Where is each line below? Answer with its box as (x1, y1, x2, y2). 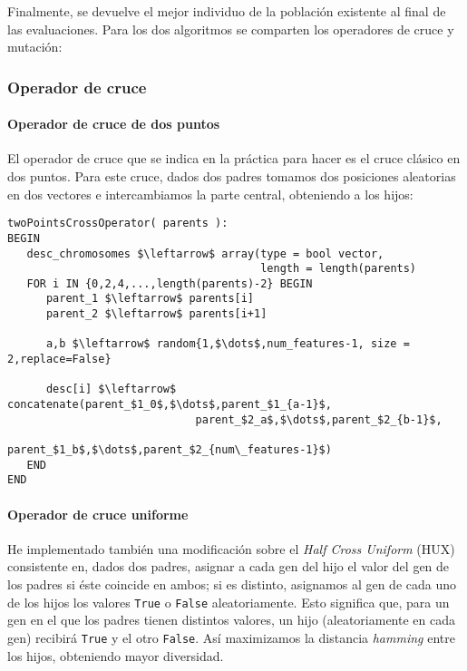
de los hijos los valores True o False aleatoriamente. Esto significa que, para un (7, 592, 450, 611)
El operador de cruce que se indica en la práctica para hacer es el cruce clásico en (7, 149, 461, 168)
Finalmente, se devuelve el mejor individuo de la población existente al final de (7, 2, 446, 20)
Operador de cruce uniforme (7, 504, 189, 523)
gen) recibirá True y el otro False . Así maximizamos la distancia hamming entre (7, 627, 455, 647)
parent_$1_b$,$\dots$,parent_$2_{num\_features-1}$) (7, 443, 332, 457)
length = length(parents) (260, 262, 417, 276)
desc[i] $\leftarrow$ (45, 383, 177, 396)
